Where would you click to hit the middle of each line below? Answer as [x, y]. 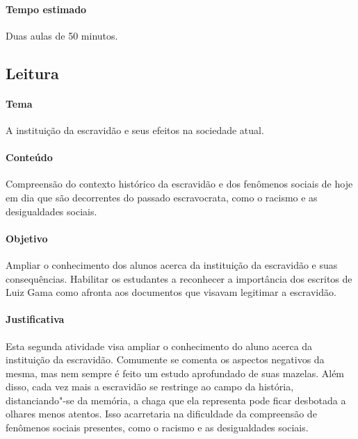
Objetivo [27, 238]
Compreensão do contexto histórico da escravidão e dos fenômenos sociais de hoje [179, 184]
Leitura [32, 73]
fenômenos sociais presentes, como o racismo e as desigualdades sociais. [157, 428]
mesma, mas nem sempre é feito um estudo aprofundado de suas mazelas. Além [175, 373]
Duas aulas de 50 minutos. [62, 35]
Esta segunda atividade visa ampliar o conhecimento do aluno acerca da [159, 346]
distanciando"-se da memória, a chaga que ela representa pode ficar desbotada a [176, 400]
